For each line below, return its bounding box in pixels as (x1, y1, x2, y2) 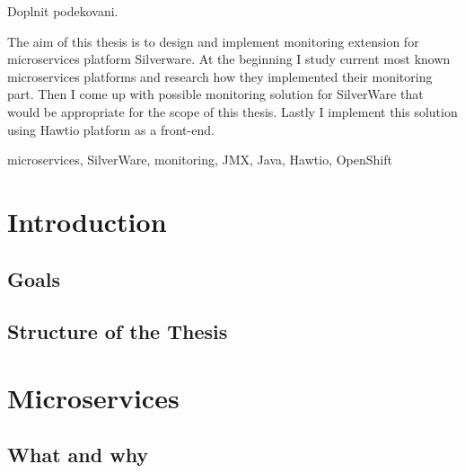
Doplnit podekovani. (7, 2, 118, 20)
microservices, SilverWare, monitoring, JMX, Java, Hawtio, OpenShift (7, 150, 392, 169)
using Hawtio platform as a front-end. (7, 120, 215, 138)
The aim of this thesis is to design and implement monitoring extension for (7, 31, 419, 50)
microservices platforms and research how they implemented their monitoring (7, 67, 433, 85)
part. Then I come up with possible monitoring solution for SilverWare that (7, 85, 424, 103)
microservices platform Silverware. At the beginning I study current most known (7, 49, 451, 68)
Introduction (7, 202, 167, 239)
